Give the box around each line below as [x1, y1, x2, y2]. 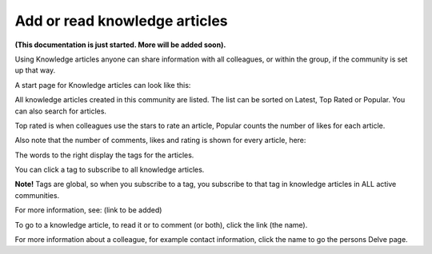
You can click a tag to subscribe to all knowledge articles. [14, 165, 205, 175]
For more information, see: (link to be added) [14, 205, 162, 215]
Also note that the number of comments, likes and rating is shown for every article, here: [14, 136, 306, 145]
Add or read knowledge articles [14, 12, 228, 30]
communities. [14, 190, 60, 200]
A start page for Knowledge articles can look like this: [14, 80, 191, 89]
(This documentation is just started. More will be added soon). [14, 40, 226, 50]
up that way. [14, 65, 56, 75]
